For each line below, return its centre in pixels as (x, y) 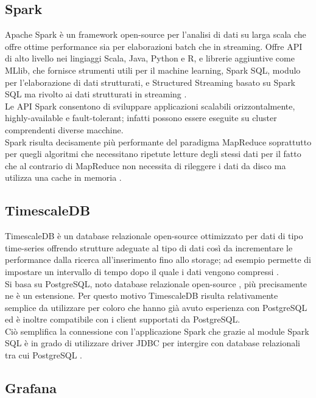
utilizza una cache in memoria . (63, 177)
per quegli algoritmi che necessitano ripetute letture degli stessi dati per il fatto (153, 154)
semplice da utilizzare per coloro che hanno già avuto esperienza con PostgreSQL (156, 307)
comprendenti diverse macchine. (64, 129)
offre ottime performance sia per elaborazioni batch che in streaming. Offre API (154, 46)
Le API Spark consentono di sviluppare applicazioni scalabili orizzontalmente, (150, 106)
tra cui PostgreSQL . (44, 355)
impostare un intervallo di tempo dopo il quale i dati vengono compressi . (142, 271)
